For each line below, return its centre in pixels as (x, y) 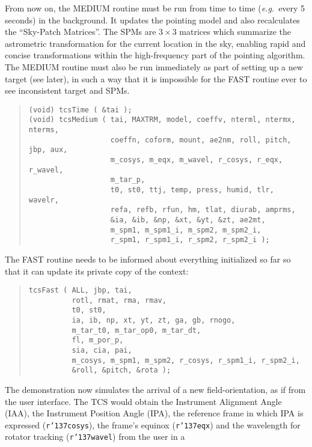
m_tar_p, (128, 180)
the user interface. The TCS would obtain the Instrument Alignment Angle (143, 401)
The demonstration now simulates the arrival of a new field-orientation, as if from (155, 390)
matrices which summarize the (235, 32)
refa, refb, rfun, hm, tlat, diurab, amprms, (203, 210)
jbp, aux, (48, 150)
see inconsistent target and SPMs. (67, 90)
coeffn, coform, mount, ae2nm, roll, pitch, (201, 140)
